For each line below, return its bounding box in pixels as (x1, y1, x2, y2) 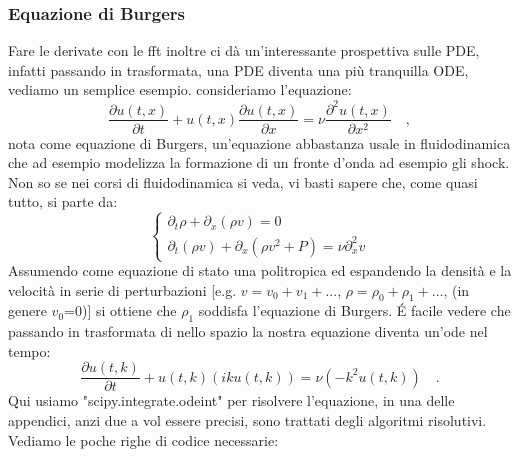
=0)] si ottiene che (64, 300, 177, 321)
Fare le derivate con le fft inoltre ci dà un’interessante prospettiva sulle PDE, (8, 40, 480, 61)
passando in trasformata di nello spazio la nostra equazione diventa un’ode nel (8, 321, 488, 342)
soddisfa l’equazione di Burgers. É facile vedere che (198, 300, 511, 321)
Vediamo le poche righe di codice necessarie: (8, 429, 279, 450)
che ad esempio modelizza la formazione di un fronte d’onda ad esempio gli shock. (8, 152, 510, 173)
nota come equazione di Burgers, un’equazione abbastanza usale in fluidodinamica (8, 132, 511, 153)
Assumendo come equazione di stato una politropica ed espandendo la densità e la (8, 260, 512, 280)
